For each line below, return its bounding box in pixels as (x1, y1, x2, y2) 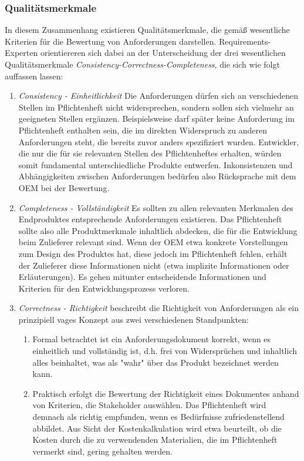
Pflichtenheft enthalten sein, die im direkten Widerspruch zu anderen (18, 123, 268, 136)
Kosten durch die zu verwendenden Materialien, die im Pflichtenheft (32, 433, 278, 446)
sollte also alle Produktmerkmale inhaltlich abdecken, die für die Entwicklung (18, 224, 298, 236)
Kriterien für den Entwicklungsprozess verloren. (18, 282, 190, 294)
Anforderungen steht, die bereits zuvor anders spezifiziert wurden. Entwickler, (18, 135, 299, 148)
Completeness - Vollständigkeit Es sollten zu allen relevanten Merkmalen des (18, 201, 293, 213)
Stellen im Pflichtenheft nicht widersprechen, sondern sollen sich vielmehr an (18, 101, 294, 113)
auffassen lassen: (5, 69, 63, 82)
